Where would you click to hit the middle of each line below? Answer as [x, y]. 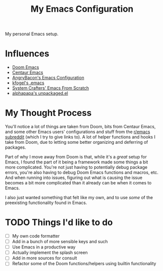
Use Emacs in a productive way [44, 247]
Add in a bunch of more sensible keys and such [60, 242]
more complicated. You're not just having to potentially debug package [76, 167]
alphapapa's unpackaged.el [40, 93]
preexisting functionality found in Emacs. [46, 203]
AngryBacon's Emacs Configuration [48, 78]
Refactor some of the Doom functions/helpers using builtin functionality [84, 264]
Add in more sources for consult [44, 258]
